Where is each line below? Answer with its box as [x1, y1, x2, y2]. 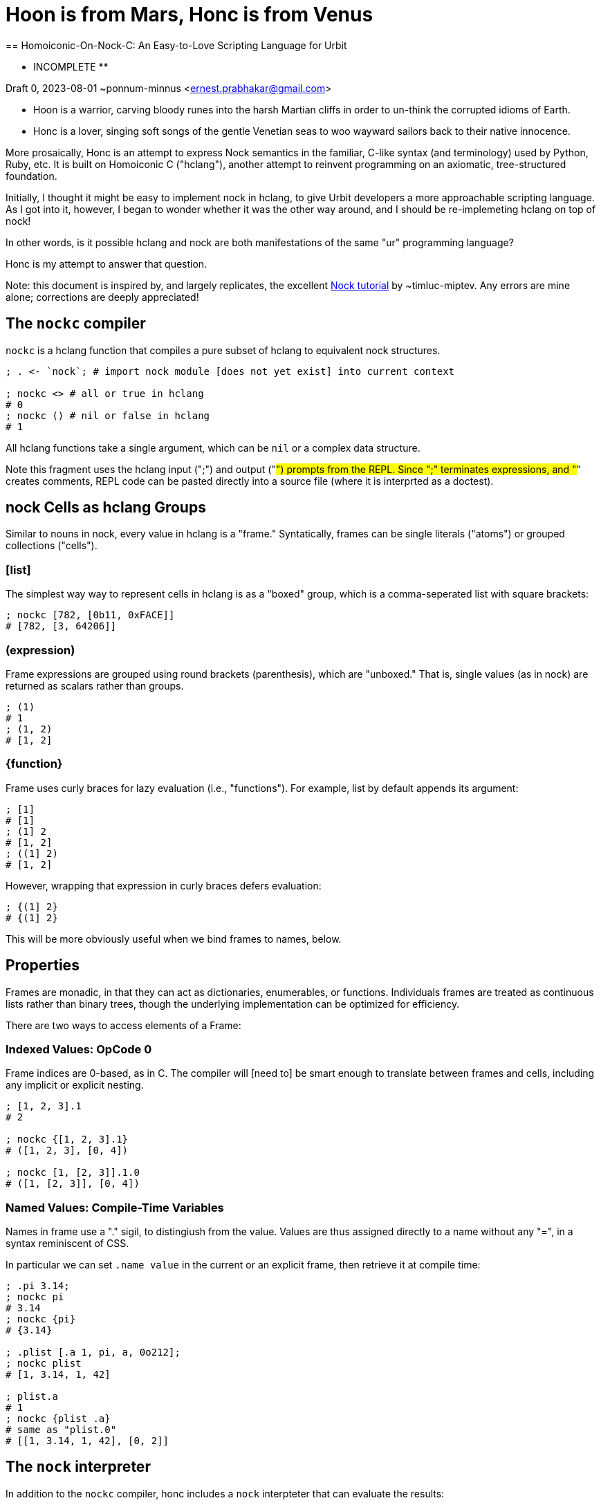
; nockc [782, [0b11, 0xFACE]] [6, 609, 175, 621]
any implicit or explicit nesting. [6, 1079, 144, 1091]
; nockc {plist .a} [6, 1413, 111, 1425]
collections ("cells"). [6, 539, 98, 552]
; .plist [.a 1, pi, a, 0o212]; [6, 1347, 181, 1358]
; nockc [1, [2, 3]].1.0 [6, 1167, 140, 1179]
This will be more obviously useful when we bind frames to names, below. [6, 932, 342, 945]
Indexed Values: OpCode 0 [6, 1042, 152, 1056]
